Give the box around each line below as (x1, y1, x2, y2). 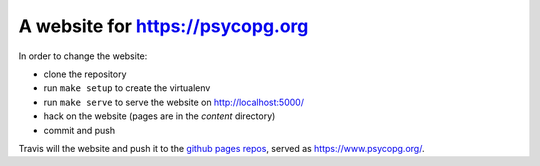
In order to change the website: (18, 50, 148, 62)
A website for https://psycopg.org (18, 15, 309, 37)
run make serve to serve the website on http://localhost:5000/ (43, 96, 305, 108)
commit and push (43, 124, 115, 136)
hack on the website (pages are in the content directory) (43, 110, 276, 122)
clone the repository (43, 68, 127, 80)
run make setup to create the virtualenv (43, 82, 211, 94)
